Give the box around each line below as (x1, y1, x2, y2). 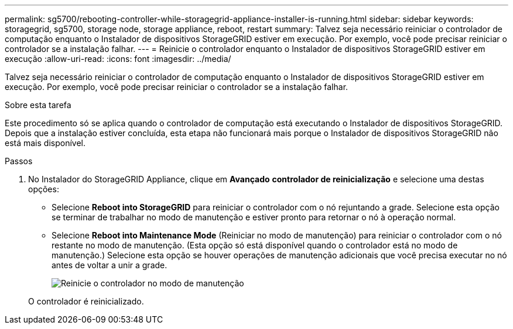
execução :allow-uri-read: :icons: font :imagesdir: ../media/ (5, 54, 231, 64)
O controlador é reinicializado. (28, 296, 144, 306)
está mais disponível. (5, 138, 86, 148)
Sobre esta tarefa (5, 100, 71, 110)
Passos (5, 156, 33, 166)
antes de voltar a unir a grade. (52, 260, 167, 270)
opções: (28, 184, 59, 194)
